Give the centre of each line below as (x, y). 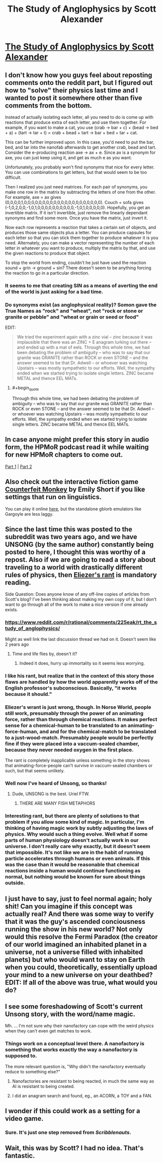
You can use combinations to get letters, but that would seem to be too (76, 172)
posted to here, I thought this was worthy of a (75, 552)
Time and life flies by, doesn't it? (45, 654)
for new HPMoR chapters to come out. (64, 455)
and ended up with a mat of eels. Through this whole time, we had (83, 347)
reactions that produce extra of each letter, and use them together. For (76, 122)
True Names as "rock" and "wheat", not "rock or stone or (74, 311)
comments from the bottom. (49, 105)
